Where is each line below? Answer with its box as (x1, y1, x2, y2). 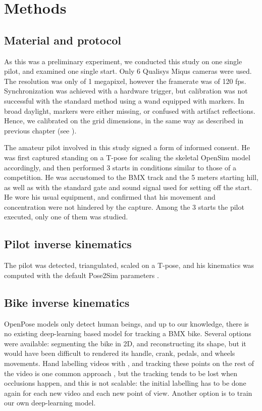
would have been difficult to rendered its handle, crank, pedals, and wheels (4, 348, 235, 358)
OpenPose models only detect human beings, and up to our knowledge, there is (4, 318, 249, 329)
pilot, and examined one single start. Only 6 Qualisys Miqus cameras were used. (4, 66, 252, 76)
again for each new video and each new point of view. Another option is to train (4, 387, 252, 398)
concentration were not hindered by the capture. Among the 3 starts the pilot (4, 201, 244, 212)
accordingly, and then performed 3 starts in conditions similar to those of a (4, 162, 236, 172)
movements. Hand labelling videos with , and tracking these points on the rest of (4, 358, 254, 369)
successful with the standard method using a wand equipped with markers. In (4, 95, 244, 106)
